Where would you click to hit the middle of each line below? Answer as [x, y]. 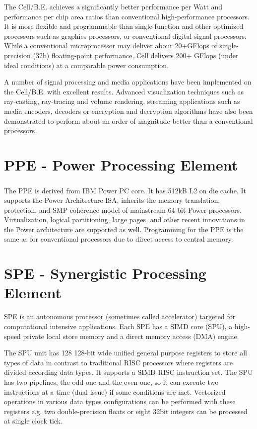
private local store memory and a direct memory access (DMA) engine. [131, 336]
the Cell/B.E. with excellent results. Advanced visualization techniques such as [124, 91]
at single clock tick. [33, 421]
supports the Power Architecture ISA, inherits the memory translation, [112, 200]
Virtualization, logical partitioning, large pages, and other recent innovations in [125, 219]
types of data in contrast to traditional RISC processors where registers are [119, 362]
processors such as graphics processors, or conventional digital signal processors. [125, 36]
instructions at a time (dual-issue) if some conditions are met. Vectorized [115, 391]
